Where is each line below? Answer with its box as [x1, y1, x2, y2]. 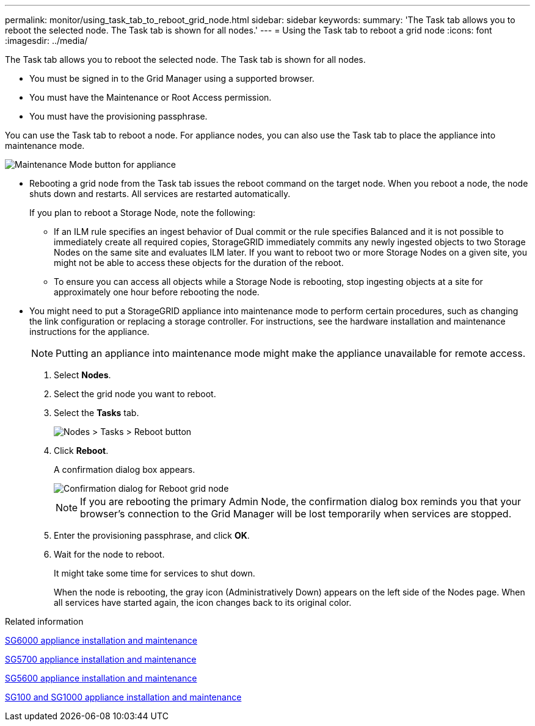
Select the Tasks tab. [54, 408, 139, 418]
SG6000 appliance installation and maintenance [5, 635, 197, 645]
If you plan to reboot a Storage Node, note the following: [29, 207, 256, 218]
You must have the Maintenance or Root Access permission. [29, 92, 272, 102]
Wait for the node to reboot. [54, 549, 165, 559]
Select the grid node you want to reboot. [54, 389, 216, 399]
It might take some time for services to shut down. [54, 568, 255, 578]
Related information [5, 616, 84, 627]
